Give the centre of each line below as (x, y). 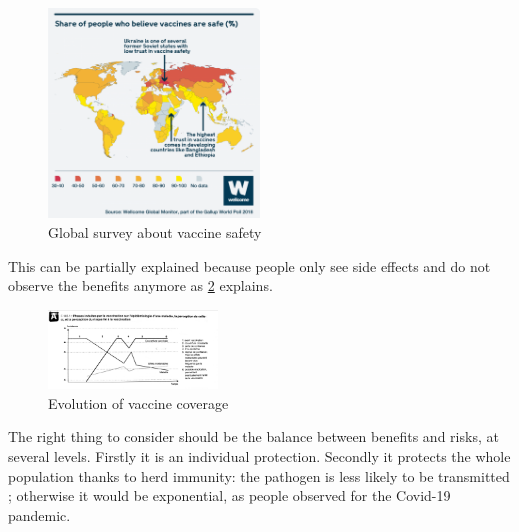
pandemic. (39, 514)
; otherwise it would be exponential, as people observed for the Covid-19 (229, 495)
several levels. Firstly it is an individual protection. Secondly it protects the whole (259, 455)
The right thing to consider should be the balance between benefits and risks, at (253, 436)
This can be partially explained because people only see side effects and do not (249, 265)
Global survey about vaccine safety (155, 231)
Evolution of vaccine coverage (138, 402)
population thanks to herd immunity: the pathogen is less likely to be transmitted (259, 475)
